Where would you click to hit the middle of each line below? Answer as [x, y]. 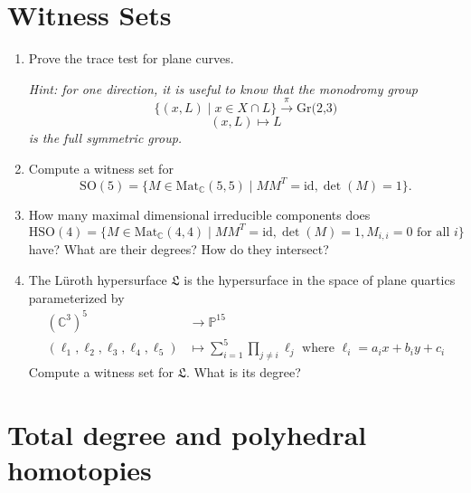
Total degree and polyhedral [187, 434]
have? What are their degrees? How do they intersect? [179, 249]
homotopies [80, 469]
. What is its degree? [243, 371]
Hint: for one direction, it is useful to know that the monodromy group [223, 88]
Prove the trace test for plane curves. [131, 58]
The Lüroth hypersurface [98, 279]
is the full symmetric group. [105, 138]
